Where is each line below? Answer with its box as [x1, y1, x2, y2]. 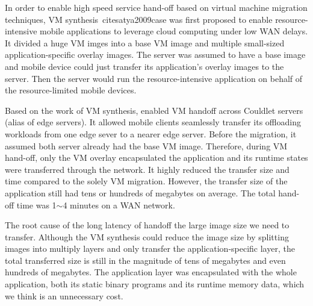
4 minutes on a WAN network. [63, 198, 175, 211]
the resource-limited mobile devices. [5, 84, 137, 96]
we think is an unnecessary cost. [5, 289, 123, 302]
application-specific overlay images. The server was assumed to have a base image [5, 48, 306, 61]
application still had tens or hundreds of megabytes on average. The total [5, 186, 276, 199]
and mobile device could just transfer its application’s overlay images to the [5, 60, 284, 72]
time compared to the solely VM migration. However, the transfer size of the [5, 175, 288, 187]
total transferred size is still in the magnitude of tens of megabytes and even [5, 254, 286, 266]
